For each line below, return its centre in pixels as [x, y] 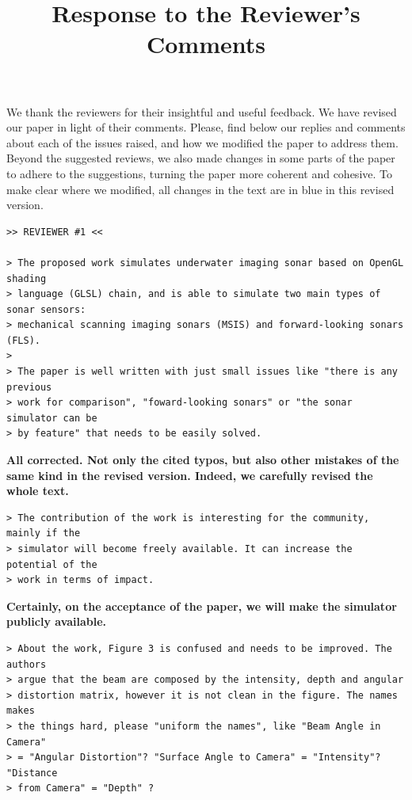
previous [29, 387]
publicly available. [57, 621]
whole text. [38, 491]
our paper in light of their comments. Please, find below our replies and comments [206, 127]
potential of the [52, 564]
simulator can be [52, 418]
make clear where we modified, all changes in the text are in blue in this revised [200, 189]
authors [27, 664]
